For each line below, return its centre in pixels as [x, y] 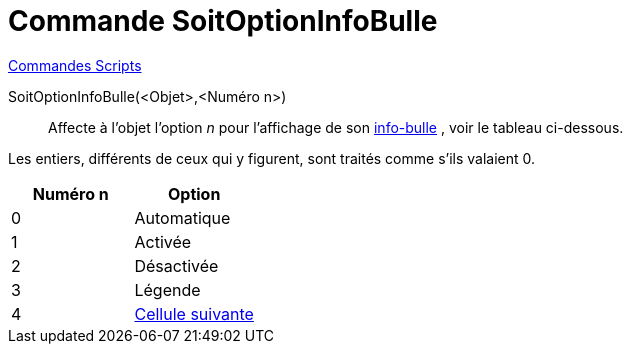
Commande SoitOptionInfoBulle [223, 21]
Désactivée [176, 265]
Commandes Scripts [75, 65]
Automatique [182, 217]
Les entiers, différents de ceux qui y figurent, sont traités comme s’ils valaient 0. [272, 158]
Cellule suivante [194, 313]
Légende [167, 289]
